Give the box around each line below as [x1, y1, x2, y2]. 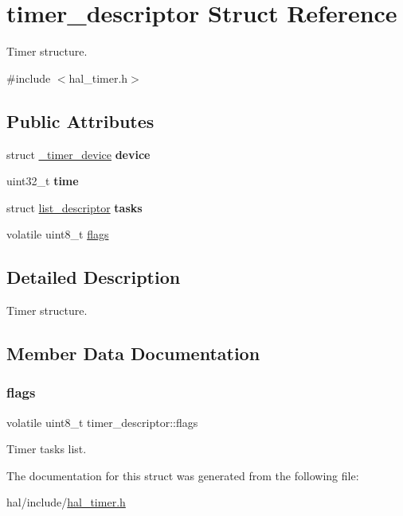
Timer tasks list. [6, 440, 87, 457]
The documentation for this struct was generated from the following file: [6, 467, 359, 483]
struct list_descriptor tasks [6, 199, 143, 215]
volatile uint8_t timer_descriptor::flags [6, 413, 198, 430]
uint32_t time [6, 173, 79, 189]
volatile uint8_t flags [6, 226, 109, 242]
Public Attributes [6, 108, 155, 133]
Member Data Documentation [6, 341, 260, 366]
